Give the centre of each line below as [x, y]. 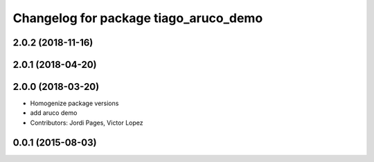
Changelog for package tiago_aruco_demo [138, 18]
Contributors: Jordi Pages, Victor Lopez [87, 123]
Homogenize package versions [74, 103]
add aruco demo [54, 113]
